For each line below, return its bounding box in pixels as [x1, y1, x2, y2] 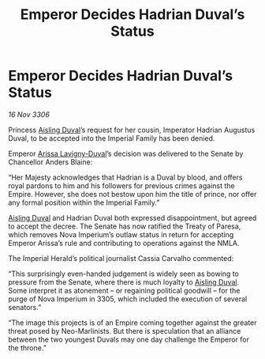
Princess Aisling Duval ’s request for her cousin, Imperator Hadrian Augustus [8, 125, 256, 134]
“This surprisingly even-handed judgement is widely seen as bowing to [8, 269, 239, 278]
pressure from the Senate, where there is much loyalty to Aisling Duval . [8, 277, 240, 286]
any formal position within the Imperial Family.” [8, 198, 160, 207]
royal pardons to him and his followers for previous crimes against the [8, 180, 235, 191]
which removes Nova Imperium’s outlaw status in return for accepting [8, 229, 234, 239]
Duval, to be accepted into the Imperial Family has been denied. [8, 133, 215, 143]
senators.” [8, 302, 42, 312]
